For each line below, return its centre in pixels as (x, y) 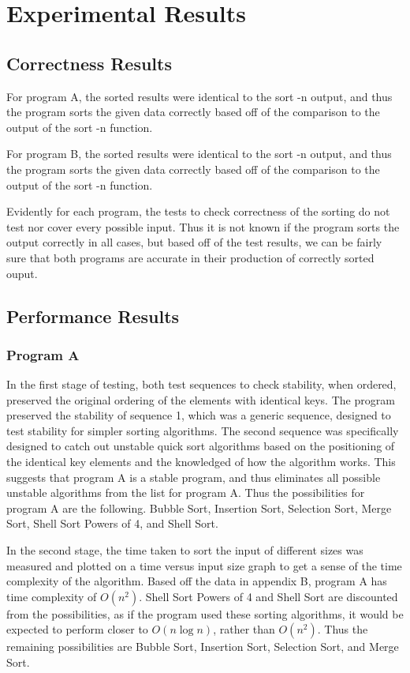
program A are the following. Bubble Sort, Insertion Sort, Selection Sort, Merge (199, 508)
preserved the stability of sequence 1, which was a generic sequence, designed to (199, 415)
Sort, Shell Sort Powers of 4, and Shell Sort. (112, 523)
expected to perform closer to (77, 629)
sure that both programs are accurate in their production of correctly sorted (190, 257)
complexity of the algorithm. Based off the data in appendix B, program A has (197, 581)
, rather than (244, 629)
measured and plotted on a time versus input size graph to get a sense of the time (204, 565)
